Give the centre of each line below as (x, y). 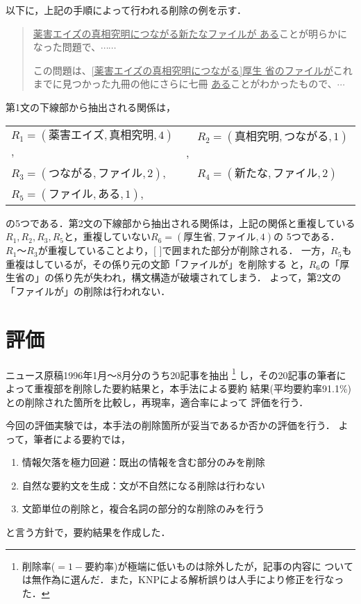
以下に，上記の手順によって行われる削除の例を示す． (126, 10)
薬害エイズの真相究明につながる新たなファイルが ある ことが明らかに (190, 33)
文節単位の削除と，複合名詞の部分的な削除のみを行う (143, 509)
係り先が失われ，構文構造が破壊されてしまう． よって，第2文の (198, 277)
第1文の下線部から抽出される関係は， (91, 107)
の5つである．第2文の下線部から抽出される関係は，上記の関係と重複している (180, 223)
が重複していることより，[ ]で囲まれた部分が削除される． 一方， (184, 250)
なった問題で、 (67, 47)
